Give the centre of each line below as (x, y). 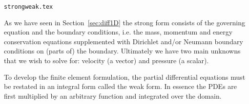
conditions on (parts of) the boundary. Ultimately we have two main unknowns (122, 51)
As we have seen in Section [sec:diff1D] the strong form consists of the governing (124, 22)
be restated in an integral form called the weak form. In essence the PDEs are (121, 86)
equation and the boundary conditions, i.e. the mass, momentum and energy (118, 32)
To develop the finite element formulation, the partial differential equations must (125, 77)
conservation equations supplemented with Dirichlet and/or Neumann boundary (124, 41)
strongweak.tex (29, 7)
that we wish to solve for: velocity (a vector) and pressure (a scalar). (106, 61)
